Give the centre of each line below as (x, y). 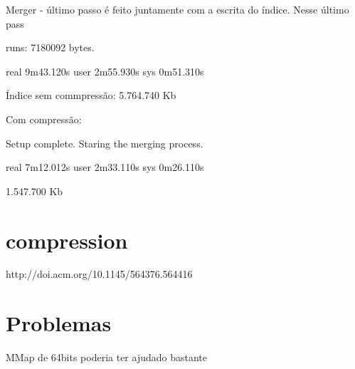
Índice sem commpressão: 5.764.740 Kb (91, 95)
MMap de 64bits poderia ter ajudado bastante (106, 357)
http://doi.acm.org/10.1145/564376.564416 (99, 274)
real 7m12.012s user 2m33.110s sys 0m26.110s (105, 167)
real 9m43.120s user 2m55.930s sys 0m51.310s (105, 71)
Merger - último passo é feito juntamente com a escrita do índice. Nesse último (177, 9)
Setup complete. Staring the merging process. (105, 143)
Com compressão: (44, 119)
